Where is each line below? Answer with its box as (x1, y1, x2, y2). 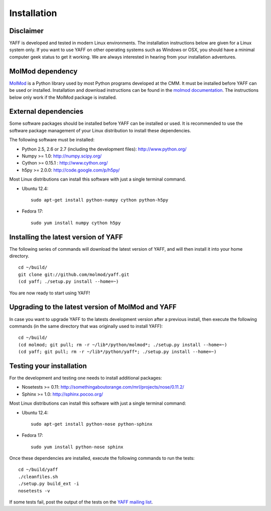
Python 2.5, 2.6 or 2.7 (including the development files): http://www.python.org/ (22, 146, 187, 152)
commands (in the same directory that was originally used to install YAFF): (9, 323, 163, 329)
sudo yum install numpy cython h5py (31, 220, 121, 226)
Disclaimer (9, 27, 44, 35)
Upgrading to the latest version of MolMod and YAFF (9, 303, 177, 311)
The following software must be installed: (9, 137, 95, 143)
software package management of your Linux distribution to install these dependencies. (9, 127, 191, 133)
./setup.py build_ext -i (18, 481, 79, 486)
